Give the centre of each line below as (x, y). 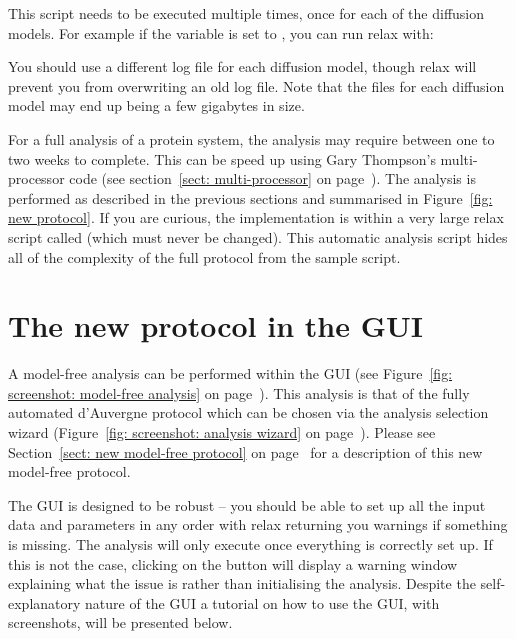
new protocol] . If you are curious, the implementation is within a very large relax (256, 217)
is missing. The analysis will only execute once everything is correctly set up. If (250, 544)
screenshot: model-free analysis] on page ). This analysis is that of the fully (239, 392)
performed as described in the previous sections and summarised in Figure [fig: (250, 197)
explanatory (44, 602)
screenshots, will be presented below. (120, 622)
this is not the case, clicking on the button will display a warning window (233, 563)
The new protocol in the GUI (215, 325)
